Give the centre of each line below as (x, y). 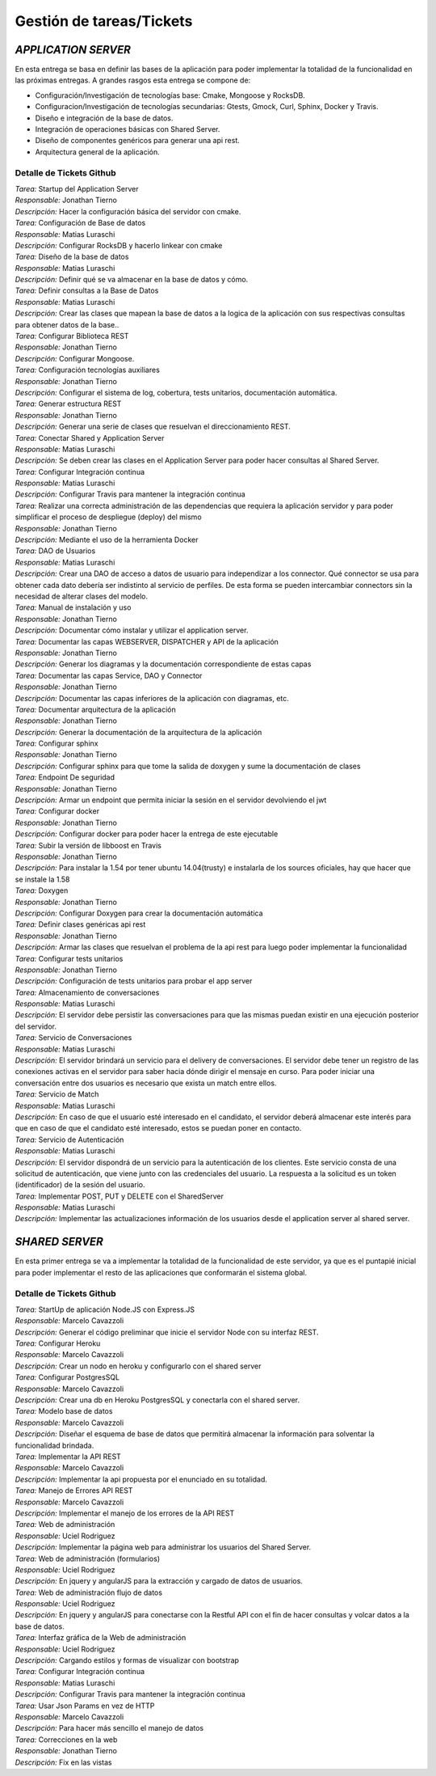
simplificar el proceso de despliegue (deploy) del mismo (108, 517)
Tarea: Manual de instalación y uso (73, 607)
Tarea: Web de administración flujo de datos (89, 1592)
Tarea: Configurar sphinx (57, 743)
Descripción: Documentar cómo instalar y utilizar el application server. (132, 630)
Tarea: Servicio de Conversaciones (73, 1038)
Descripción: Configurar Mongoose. (75, 358)
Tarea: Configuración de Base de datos (80, 223)
